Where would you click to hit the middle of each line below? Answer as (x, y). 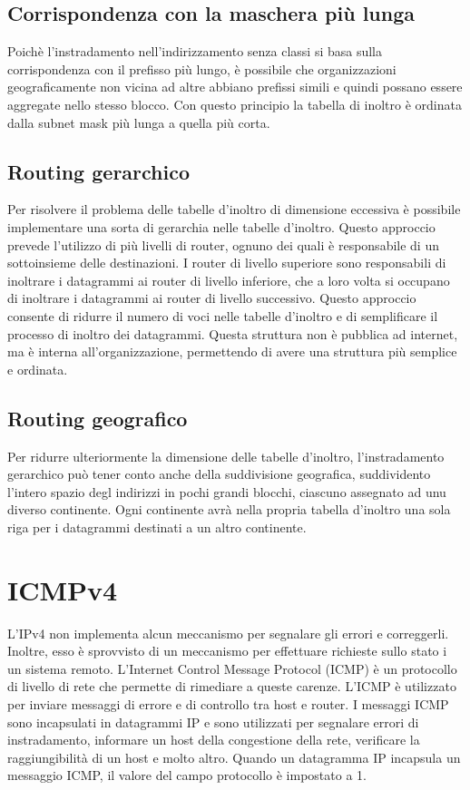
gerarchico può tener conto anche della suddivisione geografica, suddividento (219, 474)
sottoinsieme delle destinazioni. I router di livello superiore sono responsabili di (227, 263)
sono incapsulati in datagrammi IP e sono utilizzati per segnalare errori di (213, 722)
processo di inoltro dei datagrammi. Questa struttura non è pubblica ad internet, (233, 333)
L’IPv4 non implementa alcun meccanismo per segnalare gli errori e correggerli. (228, 633)
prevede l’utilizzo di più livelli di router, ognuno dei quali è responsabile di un (223, 244)
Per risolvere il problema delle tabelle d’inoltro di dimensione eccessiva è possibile (234, 209)
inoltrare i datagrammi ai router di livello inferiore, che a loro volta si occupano (229, 280)
